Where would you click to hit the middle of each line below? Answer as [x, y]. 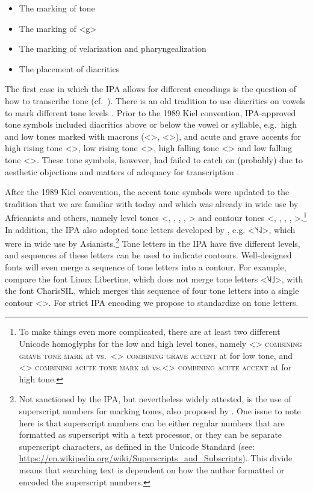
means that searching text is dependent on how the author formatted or [152, 469]
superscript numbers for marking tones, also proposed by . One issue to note [160, 410]
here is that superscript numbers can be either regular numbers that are [152, 422]
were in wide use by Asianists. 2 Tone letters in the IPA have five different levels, [153, 242]
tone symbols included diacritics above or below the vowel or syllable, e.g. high [151, 124]
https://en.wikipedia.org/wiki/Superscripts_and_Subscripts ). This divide [156, 458]
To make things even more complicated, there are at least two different [150, 332]
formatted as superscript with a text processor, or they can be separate [150, 434]
